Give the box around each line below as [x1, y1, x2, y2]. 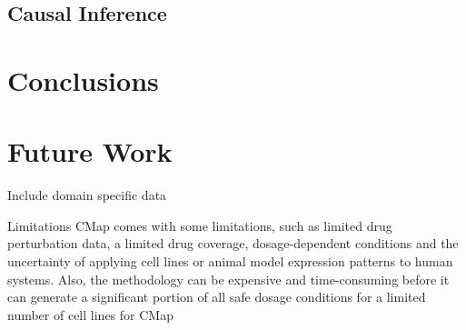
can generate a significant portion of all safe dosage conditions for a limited [7, 287, 426, 306]
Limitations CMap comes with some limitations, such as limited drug [7, 215, 392, 235]
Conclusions [7, 61, 159, 98]
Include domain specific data [7, 185, 167, 205]
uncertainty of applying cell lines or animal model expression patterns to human [7, 252, 453, 271]
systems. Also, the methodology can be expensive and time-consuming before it [7, 269, 450, 288]
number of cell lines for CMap [7, 305, 174, 324]
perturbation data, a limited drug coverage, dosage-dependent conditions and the [7, 234, 459, 253]
